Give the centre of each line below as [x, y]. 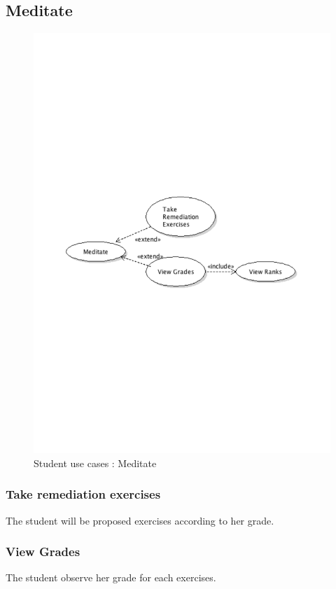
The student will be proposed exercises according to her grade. [140, 520]
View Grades [43, 552]
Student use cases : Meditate [95, 463]
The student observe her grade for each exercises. [111, 577]
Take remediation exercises [83, 494]
